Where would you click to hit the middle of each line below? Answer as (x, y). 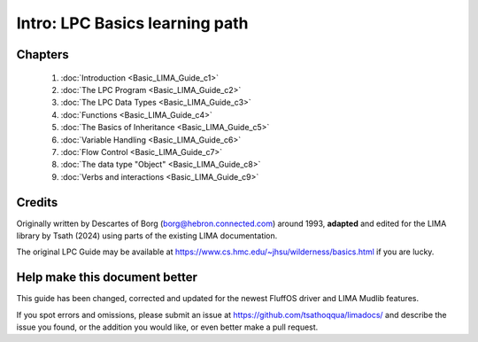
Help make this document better (107, 278)
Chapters (43, 54)
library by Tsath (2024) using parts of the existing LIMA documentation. (147, 236)
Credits (37, 202)
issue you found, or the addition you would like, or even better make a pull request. (167, 327)
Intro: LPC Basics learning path (132, 23)
